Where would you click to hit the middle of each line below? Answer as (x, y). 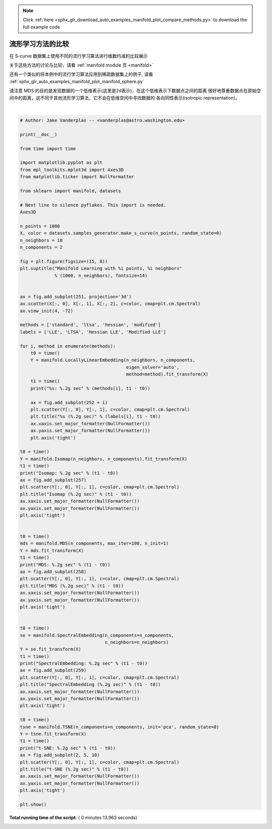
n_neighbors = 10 (41, 240)
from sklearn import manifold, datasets (70, 191)
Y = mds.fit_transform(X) (52, 550)
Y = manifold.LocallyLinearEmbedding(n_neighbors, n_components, (113, 360)
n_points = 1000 (40, 226)
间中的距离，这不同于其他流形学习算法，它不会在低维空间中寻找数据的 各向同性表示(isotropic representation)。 (125, 98)
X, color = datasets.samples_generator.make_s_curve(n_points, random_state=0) (121, 233)
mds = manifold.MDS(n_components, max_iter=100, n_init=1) (94, 544)
